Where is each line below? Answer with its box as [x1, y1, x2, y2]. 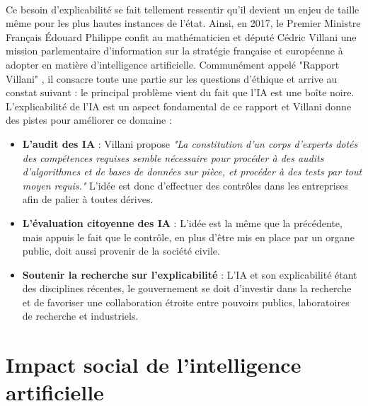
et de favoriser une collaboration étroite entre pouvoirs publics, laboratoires [22, 294, 350, 309]
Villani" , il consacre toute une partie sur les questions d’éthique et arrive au [6, 71, 338, 86]
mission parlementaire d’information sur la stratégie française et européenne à [6, 43, 343, 58]
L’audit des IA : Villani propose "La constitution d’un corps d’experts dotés [22, 136, 358, 151]
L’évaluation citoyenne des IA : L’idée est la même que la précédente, [22, 215, 343, 230]
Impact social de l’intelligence [6, 350, 301, 379]
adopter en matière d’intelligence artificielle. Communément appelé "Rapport [6, 57, 340, 71]
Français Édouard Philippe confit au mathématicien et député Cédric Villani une [6, 29, 357, 44]
